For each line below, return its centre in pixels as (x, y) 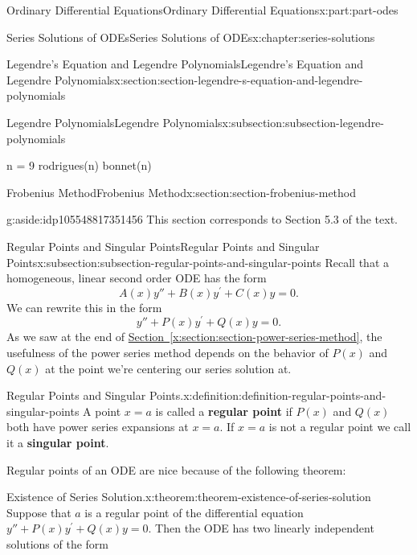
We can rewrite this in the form (84, 307)
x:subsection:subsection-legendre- (303, 122)
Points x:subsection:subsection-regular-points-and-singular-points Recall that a (198, 262)
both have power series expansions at (98, 427)
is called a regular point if (224, 411)
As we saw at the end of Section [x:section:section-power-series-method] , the (194, 337)
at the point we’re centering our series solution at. (168, 368)
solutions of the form (57, 544)
